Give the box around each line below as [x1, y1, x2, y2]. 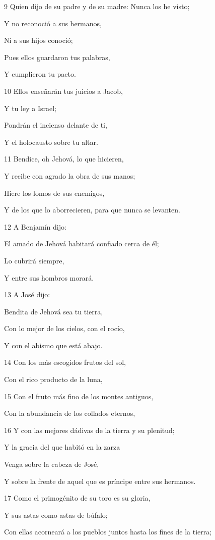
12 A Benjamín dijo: [4, 221, 66, 232]
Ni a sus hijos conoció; [4, 35, 73, 45]
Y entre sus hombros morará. [4, 272, 94, 283]
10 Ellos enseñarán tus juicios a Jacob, [4, 85, 123, 96]
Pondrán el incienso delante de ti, [4, 120, 107, 130]
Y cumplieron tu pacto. [4, 69, 76, 79]
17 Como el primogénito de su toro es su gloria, [4, 493, 151, 503]
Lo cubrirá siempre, [4, 255, 64, 265]
